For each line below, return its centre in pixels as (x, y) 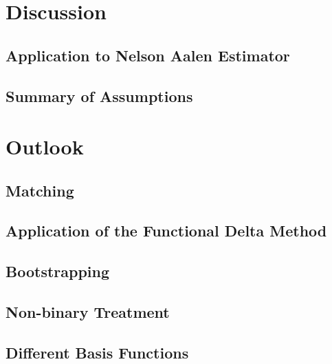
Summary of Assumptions (99, 95)
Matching (40, 190)
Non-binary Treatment (88, 312)
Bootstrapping (58, 271)
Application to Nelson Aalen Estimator (148, 55)
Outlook (45, 146)
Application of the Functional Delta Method (166, 231)
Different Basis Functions (97, 352)
